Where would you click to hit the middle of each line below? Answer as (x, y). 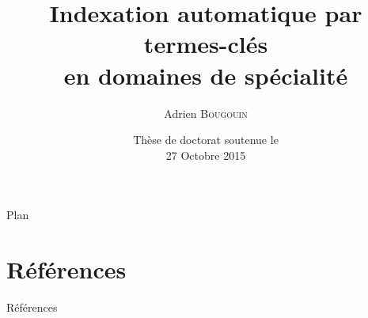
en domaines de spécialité (206, 75)
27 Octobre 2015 (206, 155)
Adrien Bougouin (206, 113)
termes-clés (206, 44)
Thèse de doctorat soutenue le (206, 140)
